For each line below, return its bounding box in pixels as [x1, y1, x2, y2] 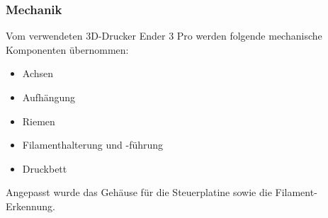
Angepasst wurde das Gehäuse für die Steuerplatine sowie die [6, 185, 272, 200]
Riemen [22, 113, 55, 128]
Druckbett [22, 161, 67, 176]
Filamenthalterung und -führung [22, 137, 164, 152]
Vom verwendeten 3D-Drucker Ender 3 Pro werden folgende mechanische [6, 28, 322, 43]
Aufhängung [22, 90, 76, 104]
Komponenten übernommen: [6, 42, 129, 57]
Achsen [22, 66, 54, 81]
